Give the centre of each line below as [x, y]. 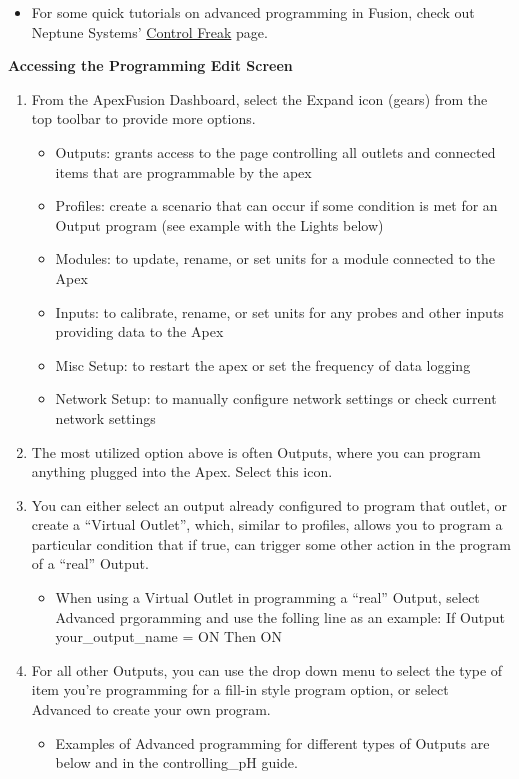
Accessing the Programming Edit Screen [150, 65]
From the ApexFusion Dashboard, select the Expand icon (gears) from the [259, 98]
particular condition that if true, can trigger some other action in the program [271, 543]
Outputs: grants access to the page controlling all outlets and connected [275, 151]
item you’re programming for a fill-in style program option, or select [240, 689]
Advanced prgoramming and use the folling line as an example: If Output [280, 616]
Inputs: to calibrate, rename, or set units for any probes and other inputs [279, 311]
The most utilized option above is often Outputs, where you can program [256, 451]
